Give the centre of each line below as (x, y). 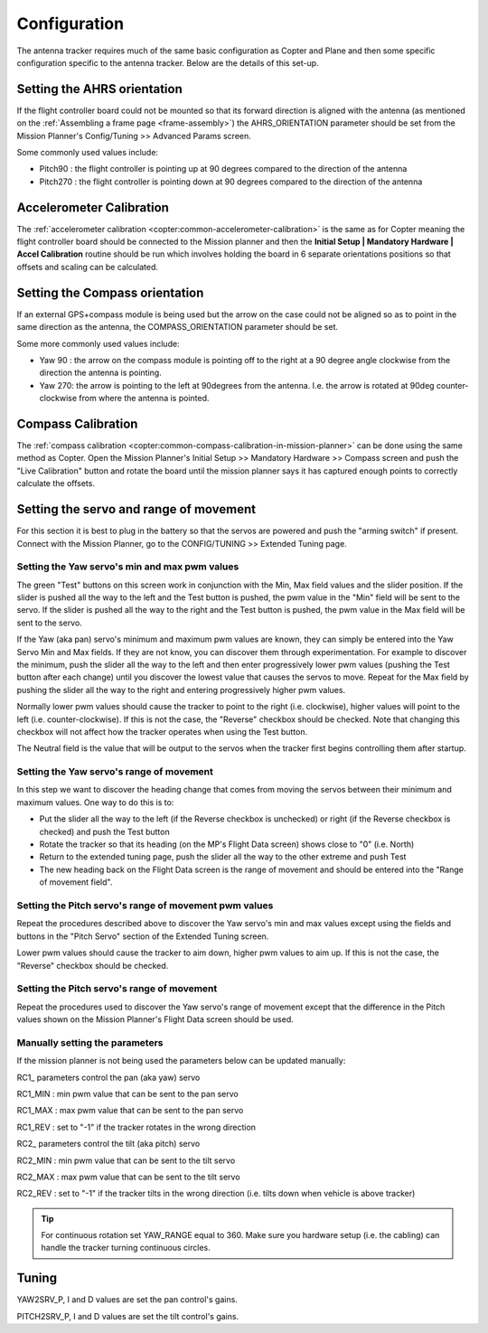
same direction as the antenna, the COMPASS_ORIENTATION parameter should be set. (178, 327)
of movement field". (76, 882)
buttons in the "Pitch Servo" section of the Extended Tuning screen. (143, 936)
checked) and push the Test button (105, 831)
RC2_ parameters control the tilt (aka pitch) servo (108, 1144)
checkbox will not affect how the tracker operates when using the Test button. (162, 731)
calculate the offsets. (56, 483)
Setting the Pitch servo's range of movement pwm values (145, 906)
